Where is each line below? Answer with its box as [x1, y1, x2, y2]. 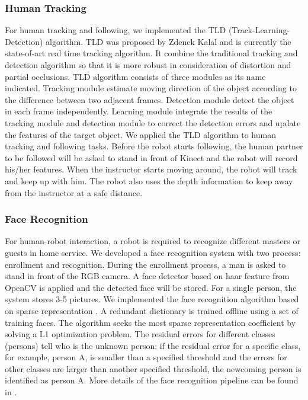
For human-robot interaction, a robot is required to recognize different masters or [5, 235, 300, 247]
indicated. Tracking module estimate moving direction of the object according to [5, 82, 297, 94]
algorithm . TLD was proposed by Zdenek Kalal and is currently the [46, 35, 291, 47]
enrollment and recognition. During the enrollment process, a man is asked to [5, 258, 286, 270]
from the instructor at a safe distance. [5, 186, 143, 199]
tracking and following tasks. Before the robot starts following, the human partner [5, 140, 303, 152]
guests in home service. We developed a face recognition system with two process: [5, 246, 301, 258]
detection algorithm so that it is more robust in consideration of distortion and [5, 59, 291, 71]
